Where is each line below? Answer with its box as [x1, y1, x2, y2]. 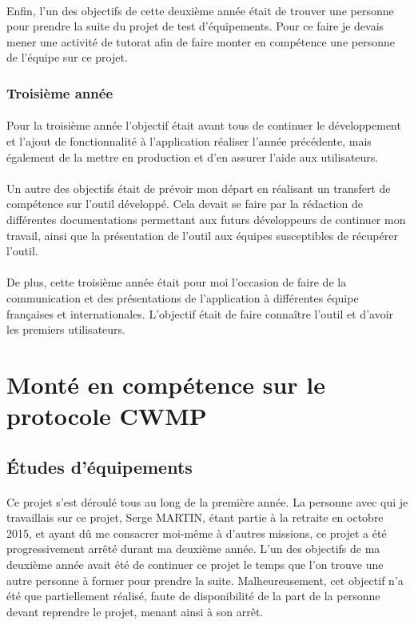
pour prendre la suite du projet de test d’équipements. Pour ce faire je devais [6, 18, 384, 34]
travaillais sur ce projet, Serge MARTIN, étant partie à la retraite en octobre [6, 509, 384, 526]
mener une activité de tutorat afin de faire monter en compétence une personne [6, 33, 395, 50]
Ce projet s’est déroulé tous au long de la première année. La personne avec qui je [6, 493, 408, 510]
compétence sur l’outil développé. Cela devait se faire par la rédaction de [6, 195, 363, 212]
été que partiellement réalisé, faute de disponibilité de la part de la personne [6, 587, 380, 604]
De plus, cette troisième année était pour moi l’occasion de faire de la [6, 274, 347, 290]
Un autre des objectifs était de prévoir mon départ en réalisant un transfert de [6, 179, 391, 196]
